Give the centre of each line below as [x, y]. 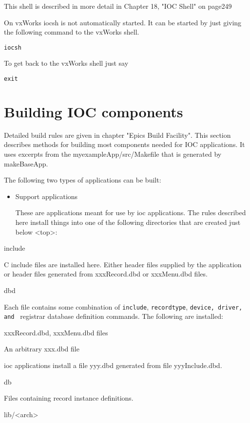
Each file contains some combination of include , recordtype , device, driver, [123, 306]
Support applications [47, 196]
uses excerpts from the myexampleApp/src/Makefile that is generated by [113, 154]
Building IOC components [94, 111]
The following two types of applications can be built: [83, 180]
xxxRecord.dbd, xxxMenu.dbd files [56, 332]
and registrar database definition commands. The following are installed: [114, 316]
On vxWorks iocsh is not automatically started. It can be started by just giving [123, 22]
